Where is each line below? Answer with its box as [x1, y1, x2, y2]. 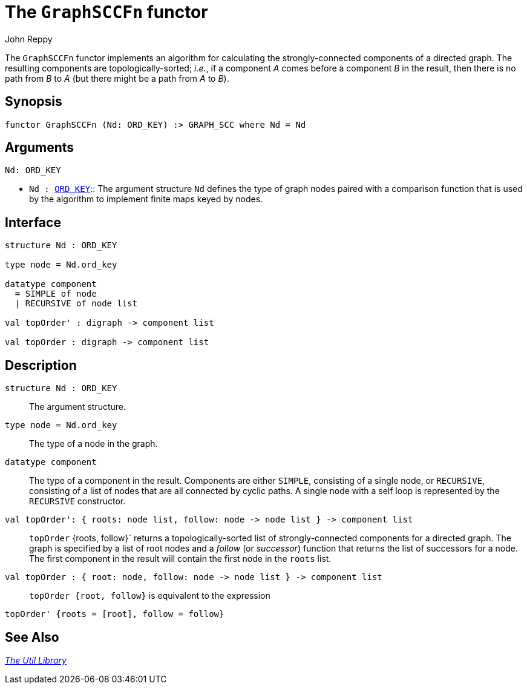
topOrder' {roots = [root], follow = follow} [5, 609, 224, 619]
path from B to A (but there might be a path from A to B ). [5, 73, 229, 84]
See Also [5, 629, 59, 645]
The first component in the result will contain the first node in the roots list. [29, 553, 332, 564]
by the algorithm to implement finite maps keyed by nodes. [29, 194, 263, 205]
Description [5, 357, 77, 373]
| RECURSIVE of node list [15, 298, 138, 309]
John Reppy [5, 33, 53, 44]
